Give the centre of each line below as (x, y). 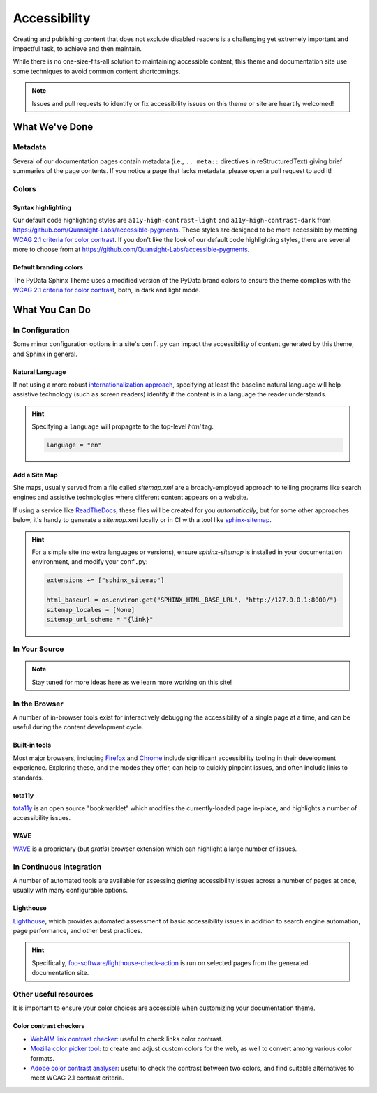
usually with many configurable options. (71, 891)
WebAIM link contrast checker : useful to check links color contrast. (127, 1039)
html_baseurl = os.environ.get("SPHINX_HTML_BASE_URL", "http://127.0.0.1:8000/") (192, 600)
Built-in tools (32, 745)
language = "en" (74, 445)
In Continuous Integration (57, 867)
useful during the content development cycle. (78, 727)
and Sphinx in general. (45, 354)
